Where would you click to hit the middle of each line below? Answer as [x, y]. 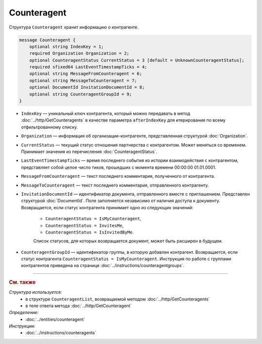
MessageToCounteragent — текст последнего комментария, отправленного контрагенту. [115, 185]
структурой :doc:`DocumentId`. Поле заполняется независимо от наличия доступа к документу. [121, 201]
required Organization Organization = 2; [79, 54]
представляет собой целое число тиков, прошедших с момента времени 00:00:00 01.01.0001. [119, 167]
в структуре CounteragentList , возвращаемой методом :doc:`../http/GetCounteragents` [118, 299]
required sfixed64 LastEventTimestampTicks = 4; [88, 67]
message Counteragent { [48, 40]
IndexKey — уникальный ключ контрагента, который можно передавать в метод [106, 113]
